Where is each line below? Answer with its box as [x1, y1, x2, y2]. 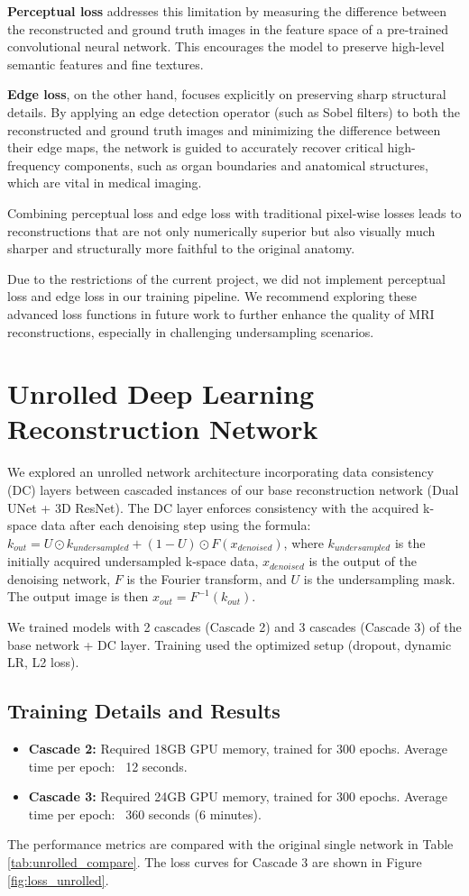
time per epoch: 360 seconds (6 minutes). [28, 804, 262, 823]
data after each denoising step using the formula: [41, 516, 311, 535]
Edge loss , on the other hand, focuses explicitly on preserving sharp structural [7, 85, 446, 104]
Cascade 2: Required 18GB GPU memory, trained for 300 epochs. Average [28, 739, 447, 757]
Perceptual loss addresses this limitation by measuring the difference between [7, 2, 446, 20]
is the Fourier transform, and [126, 569, 287, 588]
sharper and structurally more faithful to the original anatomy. [7, 239, 355, 258]
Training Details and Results [7, 697, 280, 725]
